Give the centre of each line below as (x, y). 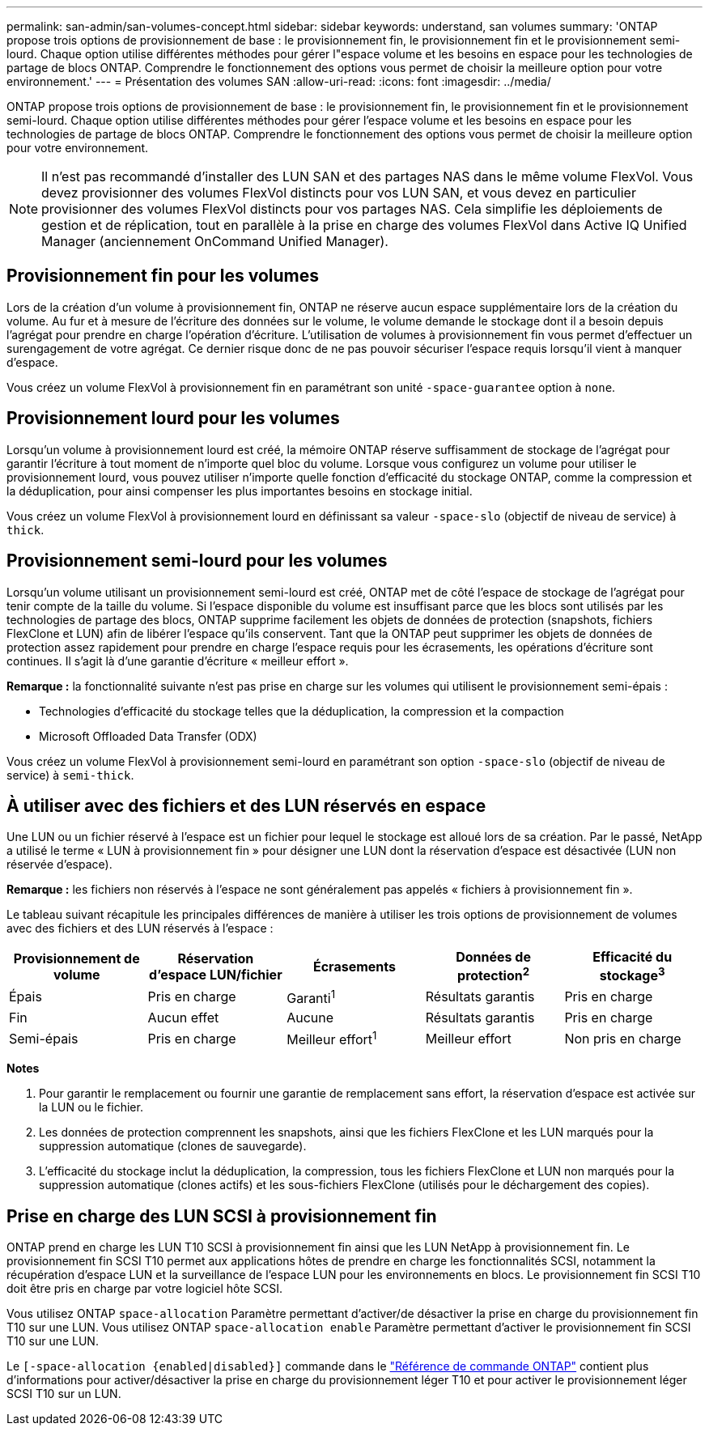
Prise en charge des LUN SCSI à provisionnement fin (222, 1216)
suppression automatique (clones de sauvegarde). (173, 1146)
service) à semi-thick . (70, 775)
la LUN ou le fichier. (91, 1107)
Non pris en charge (623, 1038)
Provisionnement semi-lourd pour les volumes (197, 561)
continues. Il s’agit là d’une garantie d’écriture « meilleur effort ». (178, 661)
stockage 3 (632, 975)
